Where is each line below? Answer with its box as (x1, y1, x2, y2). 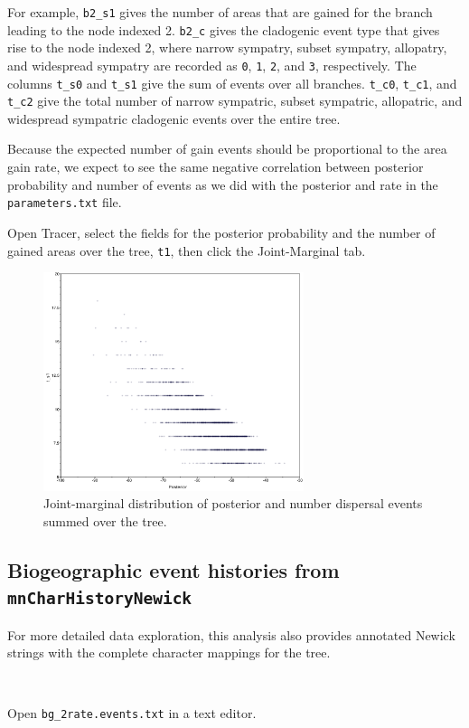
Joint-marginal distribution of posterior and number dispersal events (43, 494, 423, 513)
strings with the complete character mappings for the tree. (7, 643, 331, 662)
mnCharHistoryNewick (7, 589, 192, 609)
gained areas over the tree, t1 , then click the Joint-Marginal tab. (7, 241, 366, 260)
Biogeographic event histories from (7, 555, 340, 583)
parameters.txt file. (7, 193, 122, 212)
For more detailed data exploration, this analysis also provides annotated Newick (7, 625, 455, 644)
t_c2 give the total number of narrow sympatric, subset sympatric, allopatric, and (7, 91, 463, 110)
